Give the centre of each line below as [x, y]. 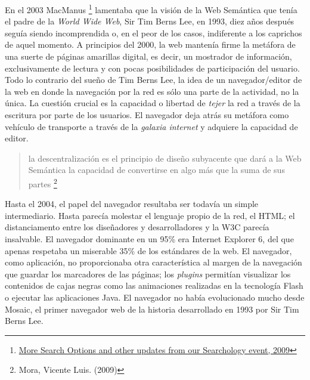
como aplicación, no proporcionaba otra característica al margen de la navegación [154, 262]
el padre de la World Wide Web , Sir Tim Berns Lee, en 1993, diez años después [150, 21]
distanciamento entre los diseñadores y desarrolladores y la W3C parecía [137, 227]
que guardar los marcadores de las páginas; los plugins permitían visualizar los [148, 274]
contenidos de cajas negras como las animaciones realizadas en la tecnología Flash [154, 285]
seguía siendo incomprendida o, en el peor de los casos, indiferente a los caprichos [154, 33]
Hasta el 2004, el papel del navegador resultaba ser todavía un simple [132, 204]
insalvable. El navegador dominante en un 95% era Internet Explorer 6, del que [149, 239]
